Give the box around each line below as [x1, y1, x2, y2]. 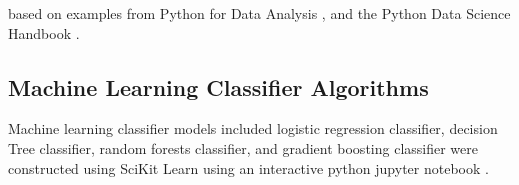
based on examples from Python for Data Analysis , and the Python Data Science [8, 3, 511, 23]
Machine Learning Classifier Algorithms [8, 71, 429, 102]
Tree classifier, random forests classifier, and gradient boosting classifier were [8, 137, 478, 158]
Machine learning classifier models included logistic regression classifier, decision [8, 118, 498, 139]
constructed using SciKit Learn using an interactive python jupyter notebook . [8, 157, 489, 178]
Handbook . [8, 22, 80, 43]
